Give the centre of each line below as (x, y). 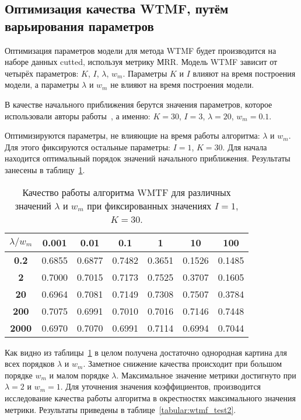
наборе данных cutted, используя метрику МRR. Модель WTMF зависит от (141, 62)
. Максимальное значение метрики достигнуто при (206, 375)
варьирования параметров (79, 25)
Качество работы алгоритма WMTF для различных (127, 192)
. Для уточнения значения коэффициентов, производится (161, 386)
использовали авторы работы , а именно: (78, 116)
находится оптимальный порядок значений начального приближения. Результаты (148, 158)
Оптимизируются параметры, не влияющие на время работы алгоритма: (132, 135)
